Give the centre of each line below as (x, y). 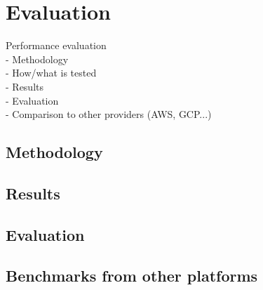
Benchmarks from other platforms (132, 276)
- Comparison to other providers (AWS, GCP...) (109, 114)
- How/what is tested (51, 73)
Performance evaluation (56, 45)
